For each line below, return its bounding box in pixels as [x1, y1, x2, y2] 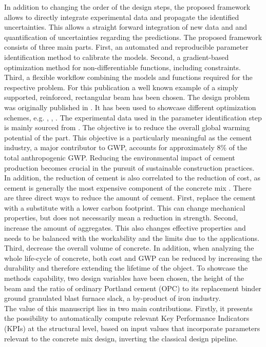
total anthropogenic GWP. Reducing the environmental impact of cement [4, 152, 235, 162]
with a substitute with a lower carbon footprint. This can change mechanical [4, 202, 245, 213]
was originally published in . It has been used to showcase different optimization [4, 101, 256, 112]
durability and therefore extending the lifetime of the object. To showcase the [4, 262, 248, 273]
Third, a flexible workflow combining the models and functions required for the [4, 72, 253, 83]
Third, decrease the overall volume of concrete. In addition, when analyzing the [4, 242, 254, 253]
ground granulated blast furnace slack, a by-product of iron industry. [4, 293, 221, 303]
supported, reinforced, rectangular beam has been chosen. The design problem [4, 92, 250, 103]
